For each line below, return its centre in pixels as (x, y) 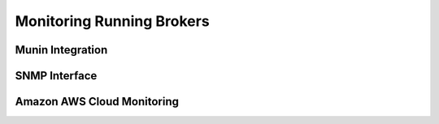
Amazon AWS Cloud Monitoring (97, 102)
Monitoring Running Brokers (113, 21)
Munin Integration (61, 50)
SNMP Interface (56, 76)
